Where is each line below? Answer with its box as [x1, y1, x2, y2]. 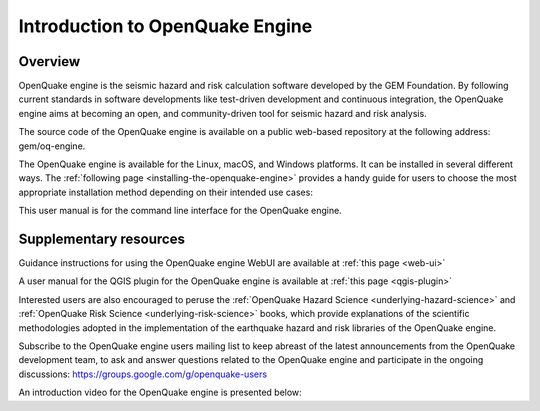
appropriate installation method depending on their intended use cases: [18, 186, 314, 198]
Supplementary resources [18, 231, 185, 247]
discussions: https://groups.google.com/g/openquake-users [18, 368, 268, 380]
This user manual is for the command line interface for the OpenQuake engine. [18, 205, 342, 217]
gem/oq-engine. [18, 140, 86, 152]
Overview [18, 53, 81, 70]
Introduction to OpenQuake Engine [18, 15, 313, 37]
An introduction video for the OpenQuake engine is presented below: [18, 386, 302, 399]
